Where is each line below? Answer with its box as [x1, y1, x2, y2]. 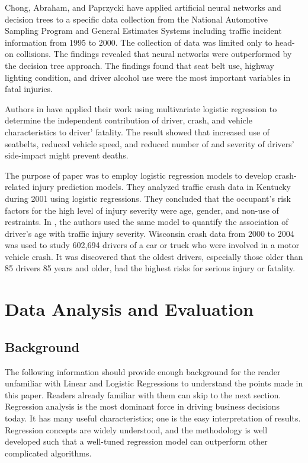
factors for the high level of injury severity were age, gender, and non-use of [5, 204, 279, 216]
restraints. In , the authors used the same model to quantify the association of [5, 215, 288, 228]
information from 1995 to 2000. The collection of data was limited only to [5, 36, 272, 48]
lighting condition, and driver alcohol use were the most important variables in [5, 71, 291, 83]
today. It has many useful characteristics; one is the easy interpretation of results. [5, 412, 301, 424]
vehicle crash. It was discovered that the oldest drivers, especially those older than [5, 250, 303, 262]
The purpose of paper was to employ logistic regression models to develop [5, 169, 272, 181]
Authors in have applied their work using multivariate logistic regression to [5, 102, 277, 115]
